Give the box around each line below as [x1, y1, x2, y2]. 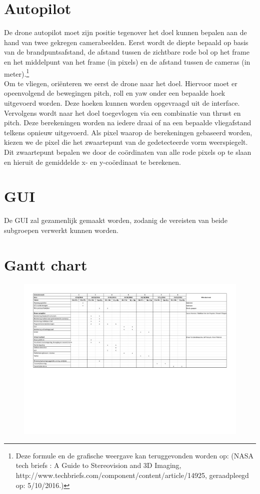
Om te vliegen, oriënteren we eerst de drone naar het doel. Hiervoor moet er [4, 78, 237, 88]
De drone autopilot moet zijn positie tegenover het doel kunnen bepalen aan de [4, 27, 247, 38]
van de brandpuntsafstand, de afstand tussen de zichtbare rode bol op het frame [4, 47, 249, 57]
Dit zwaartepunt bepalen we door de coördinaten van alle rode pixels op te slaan [4, 146, 251, 157]
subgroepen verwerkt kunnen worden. [4, 224, 118, 235]
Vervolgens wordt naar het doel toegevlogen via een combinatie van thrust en [4, 107, 241, 118]
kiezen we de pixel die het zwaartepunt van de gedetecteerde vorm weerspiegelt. [4, 137, 248, 147]
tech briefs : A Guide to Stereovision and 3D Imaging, [15, 460, 181, 470]
